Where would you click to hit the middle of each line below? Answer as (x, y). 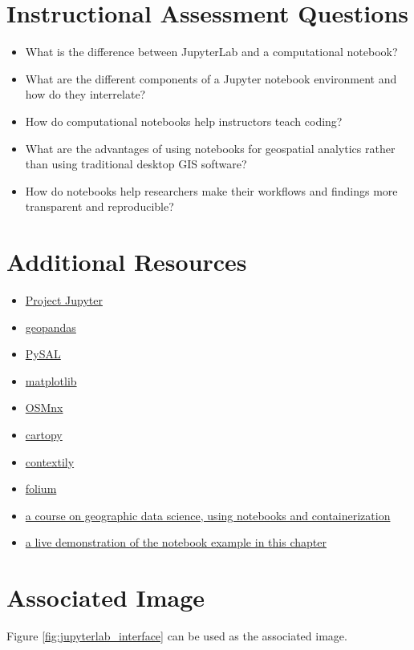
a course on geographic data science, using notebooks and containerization (208, 515)
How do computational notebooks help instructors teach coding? (184, 121)
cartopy (44, 434)
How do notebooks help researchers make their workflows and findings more (211, 190)
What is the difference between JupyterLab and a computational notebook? (211, 52)
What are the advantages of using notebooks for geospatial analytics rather (210, 148)
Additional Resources (127, 262)
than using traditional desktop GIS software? (136, 164)
